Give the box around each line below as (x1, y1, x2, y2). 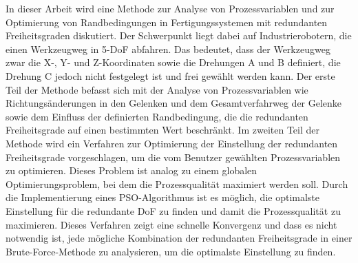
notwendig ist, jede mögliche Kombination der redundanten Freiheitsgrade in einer (6, 231, 352, 245)
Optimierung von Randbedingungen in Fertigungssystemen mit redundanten (6, 14, 328, 29)
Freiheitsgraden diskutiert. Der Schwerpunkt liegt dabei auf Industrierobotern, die (6, 28, 352, 43)
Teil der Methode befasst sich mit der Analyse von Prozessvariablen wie (6, 82, 308, 96)
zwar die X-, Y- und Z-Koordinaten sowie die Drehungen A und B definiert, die (6, 55, 341, 70)
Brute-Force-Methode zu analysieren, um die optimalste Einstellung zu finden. (6, 244, 336, 258)
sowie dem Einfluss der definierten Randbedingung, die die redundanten (6, 109, 308, 123)
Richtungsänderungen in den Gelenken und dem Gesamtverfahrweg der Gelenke (6, 96, 342, 110)
